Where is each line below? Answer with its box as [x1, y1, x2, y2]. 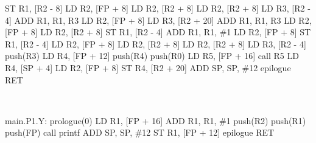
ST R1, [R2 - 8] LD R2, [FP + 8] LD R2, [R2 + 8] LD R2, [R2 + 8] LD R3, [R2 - [5, 2, 311, 14]
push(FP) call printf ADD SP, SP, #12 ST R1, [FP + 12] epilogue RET [5, 126, 275, 139]
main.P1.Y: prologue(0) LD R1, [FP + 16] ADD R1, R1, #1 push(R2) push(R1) [5, 114, 306, 127]
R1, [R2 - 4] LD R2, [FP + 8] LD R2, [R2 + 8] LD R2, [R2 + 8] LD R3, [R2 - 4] [5, 37, 306, 50]
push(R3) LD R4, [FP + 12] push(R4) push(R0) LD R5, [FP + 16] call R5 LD [5, 49, 299, 62]
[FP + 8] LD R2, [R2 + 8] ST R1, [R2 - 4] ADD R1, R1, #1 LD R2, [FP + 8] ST [5, 26, 311, 38]
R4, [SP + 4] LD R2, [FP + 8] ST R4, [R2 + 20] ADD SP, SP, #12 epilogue [5, 61, 291, 74]
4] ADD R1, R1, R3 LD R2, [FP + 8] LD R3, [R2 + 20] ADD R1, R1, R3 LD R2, [5, 13, 312, 26]
